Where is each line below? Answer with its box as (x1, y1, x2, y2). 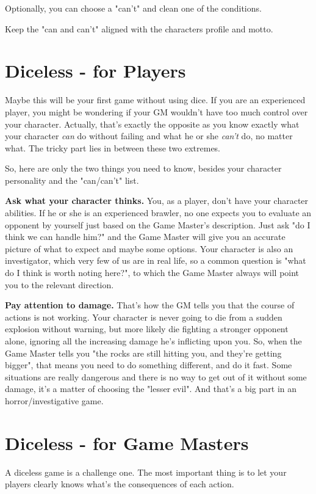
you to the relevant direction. (5, 278, 114, 291)
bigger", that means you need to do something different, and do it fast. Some (5, 358, 292, 371)
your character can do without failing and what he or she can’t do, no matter (5, 129, 293, 142)
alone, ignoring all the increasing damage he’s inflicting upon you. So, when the (5, 335, 302, 347)
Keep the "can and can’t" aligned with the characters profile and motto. (5, 22, 273, 35)
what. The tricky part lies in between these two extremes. (5, 141, 221, 154)
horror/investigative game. (5, 394, 104, 407)
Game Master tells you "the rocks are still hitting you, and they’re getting (5, 346, 282, 359)
